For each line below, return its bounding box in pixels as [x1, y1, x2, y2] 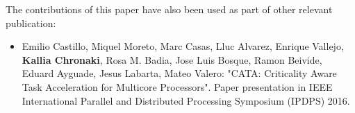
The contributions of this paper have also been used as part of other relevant [6, 2, 333, 16]
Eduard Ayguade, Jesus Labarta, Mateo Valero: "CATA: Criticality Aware [22, 66, 337, 80]
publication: [6, 15, 56, 30]
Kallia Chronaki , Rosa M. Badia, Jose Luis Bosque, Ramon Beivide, [22, 52, 322, 67]
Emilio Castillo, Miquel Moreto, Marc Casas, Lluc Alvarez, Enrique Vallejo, [22, 39, 344, 53]
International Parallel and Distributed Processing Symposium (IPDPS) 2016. [22, 93, 350, 107]
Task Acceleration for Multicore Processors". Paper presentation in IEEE [22, 79, 333, 94]
